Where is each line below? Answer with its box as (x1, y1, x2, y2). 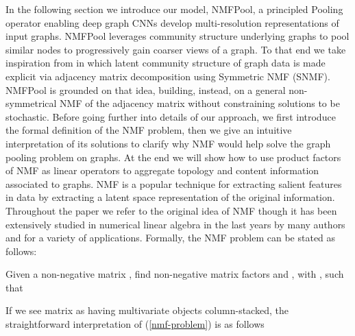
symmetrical (5, 96, 57, 110)
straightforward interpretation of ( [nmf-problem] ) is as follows (5, 317, 265, 331)
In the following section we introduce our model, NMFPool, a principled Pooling (5, 2, 343, 16)
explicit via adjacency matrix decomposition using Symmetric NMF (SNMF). (5, 69, 330, 83)
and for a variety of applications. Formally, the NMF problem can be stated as (5, 230, 336, 245)
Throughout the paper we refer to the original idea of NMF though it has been (5, 203, 337, 217)
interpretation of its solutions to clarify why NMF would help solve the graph (5, 136, 331, 150)
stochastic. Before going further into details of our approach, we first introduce (5, 109, 336, 123)
